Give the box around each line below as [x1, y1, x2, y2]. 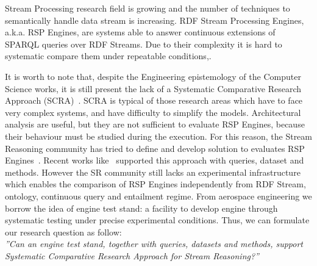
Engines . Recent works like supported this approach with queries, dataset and [5, 154, 304, 167]
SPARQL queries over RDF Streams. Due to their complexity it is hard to [5, 37, 282, 50]
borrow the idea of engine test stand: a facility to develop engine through [5, 201, 278, 214]
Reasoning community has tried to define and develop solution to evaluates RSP [5, 142, 305, 154]
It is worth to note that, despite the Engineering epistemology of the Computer [5, 70, 301, 82]
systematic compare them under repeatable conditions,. [5, 49, 212, 62]
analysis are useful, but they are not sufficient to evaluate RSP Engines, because [5, 118, 305, 131]
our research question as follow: [5, 225, 122, 238]
